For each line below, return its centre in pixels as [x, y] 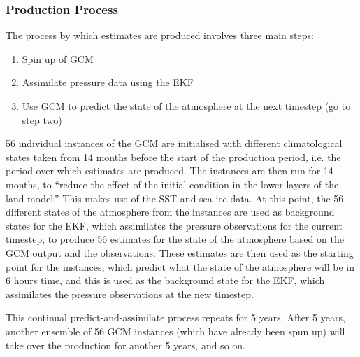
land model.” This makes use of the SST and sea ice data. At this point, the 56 [175, 198]
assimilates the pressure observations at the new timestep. [130, 294]
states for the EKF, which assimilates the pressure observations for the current [174, 225]
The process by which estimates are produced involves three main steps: [160, 35]
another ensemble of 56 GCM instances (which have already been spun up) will [175, 331]
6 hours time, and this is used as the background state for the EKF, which [165, 280]
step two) [42, 119]
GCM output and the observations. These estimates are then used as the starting [180, 252]
